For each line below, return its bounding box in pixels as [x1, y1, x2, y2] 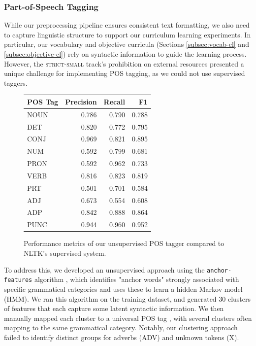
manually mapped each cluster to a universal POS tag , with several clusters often [4, 312, 252, 323]
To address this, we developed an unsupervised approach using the [4, 264, 205, 275]
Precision [65, 96, 97, 106]
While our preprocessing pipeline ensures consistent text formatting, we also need [4, 20, 250, 30]
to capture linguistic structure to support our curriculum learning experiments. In [4, 29, 251, 39]
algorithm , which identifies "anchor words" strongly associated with [34, 274, 239, 284]
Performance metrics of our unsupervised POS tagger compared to [24, 238, 224, 248]
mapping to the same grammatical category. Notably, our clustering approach [4, 322, 238, 333]
